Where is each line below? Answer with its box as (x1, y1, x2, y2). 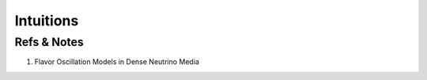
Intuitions (14, 12, 79, 29)
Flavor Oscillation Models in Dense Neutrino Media (34, 57, 199, 67)
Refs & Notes (14, 35, 85, 49)
